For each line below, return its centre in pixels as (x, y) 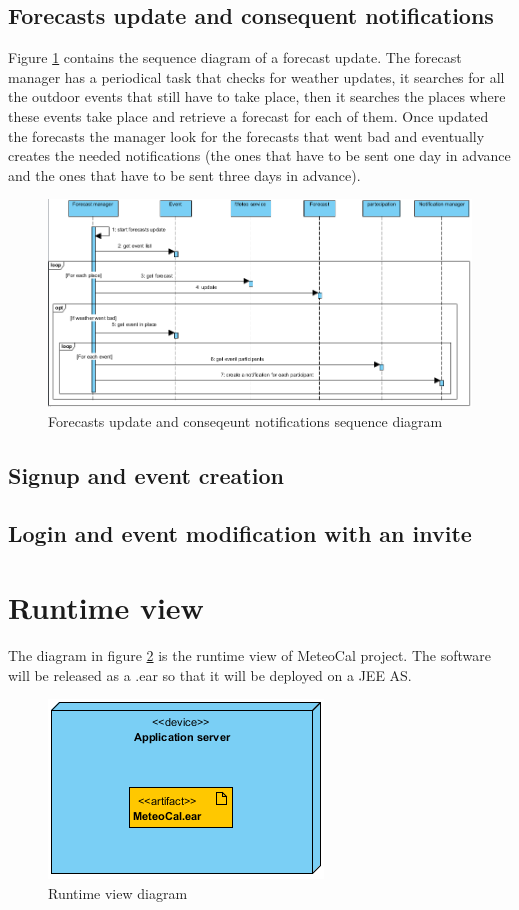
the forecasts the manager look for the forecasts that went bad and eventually (246, 135)
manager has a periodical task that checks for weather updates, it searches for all (256, 76)
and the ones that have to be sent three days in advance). (184, 174)
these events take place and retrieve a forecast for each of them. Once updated (248, 115)
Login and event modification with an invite (240, 533)
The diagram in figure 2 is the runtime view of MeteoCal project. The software (249, 654)
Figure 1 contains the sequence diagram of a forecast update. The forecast (235, 57)
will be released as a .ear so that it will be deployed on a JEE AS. (210, 674)
